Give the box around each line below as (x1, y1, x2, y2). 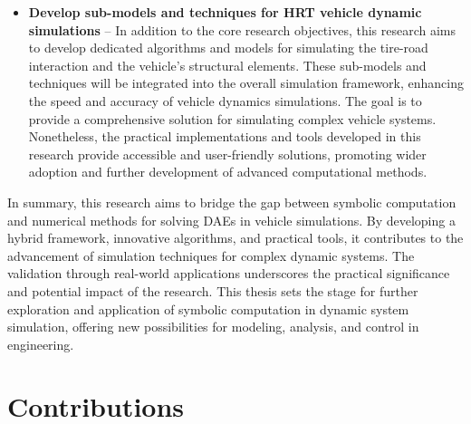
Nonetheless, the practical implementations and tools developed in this (28, 127, 421, 146)
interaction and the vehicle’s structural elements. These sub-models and (28, 55, 427, 74)
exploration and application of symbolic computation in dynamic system (7, 299, 409, 318)
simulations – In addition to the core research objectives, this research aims (28, 20, 457, 39)
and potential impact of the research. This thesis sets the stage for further (7, 281, 418, 300)
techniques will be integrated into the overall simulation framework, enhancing (28, 73, 465, 92)
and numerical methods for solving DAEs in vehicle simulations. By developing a (7, 210, 456, 229)
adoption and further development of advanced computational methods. (28, 162, 428, 181)
